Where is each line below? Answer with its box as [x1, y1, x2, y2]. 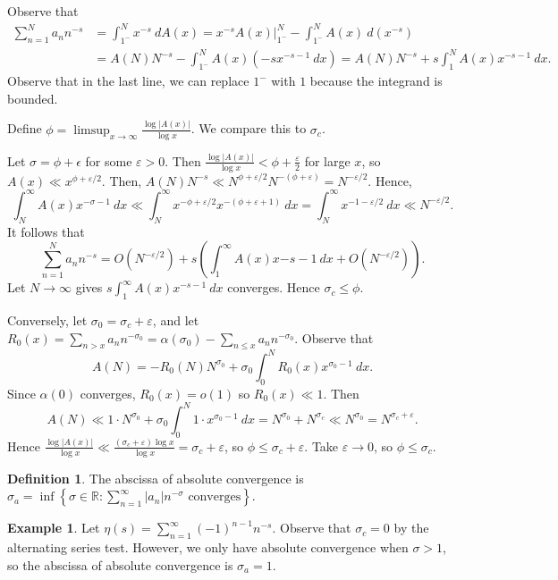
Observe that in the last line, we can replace [7, 71, 249, 90]
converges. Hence [227, 278, 320, 297]
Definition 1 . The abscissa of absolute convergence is [7, 468, 304, 487]
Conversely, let [7, 311, 88, 329]
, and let [152, 311, 199, 329]
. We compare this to [190, 119, 307, 138]
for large [304, 151, 351, 170]
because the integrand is [309, 71, 443, 90]
